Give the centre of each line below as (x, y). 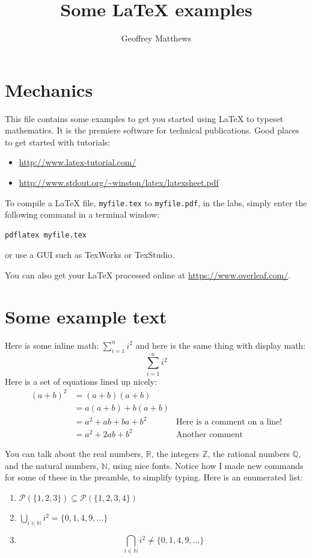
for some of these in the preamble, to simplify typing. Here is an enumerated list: (154, 477)
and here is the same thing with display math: (221, 345)
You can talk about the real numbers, (74, 453)
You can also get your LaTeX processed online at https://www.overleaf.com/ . (148, 275)
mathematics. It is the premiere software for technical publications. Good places (152, 130)
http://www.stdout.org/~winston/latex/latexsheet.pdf (119, 182)
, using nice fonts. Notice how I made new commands (205, 465)
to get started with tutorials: (58, 142)
